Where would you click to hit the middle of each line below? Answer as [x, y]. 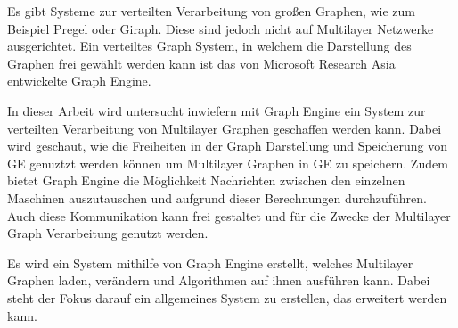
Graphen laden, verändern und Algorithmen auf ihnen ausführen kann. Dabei [219, 280]
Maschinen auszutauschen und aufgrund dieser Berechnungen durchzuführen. [217, 197]
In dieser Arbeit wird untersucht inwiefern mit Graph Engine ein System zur [217, 110]
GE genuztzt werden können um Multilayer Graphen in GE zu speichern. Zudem [228, 163]
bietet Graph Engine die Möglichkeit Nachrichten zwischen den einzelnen [206, 180]
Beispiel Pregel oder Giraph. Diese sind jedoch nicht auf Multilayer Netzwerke [221, 28]
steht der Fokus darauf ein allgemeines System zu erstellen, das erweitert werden [227, 297]
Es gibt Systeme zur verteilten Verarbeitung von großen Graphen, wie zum [212, 11]
